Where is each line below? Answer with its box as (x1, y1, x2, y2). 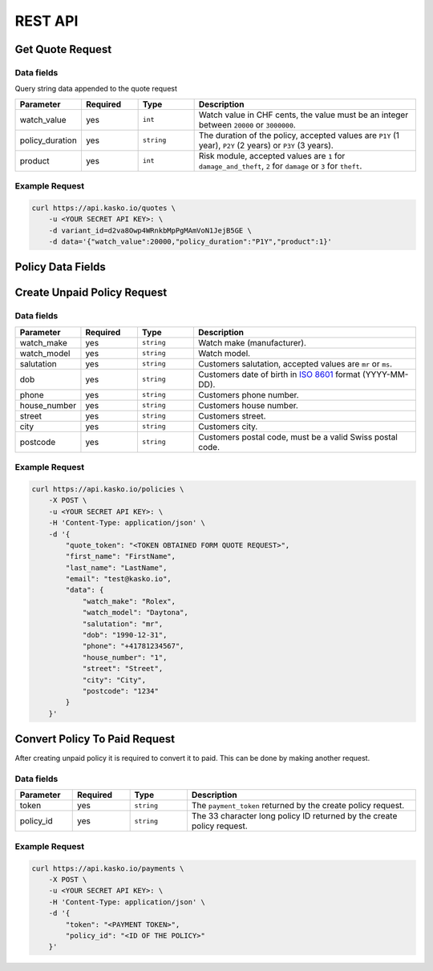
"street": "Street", (82, 664, 164, 674)
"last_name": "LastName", (65, 563, 168, 572)
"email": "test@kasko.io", (65, 574, 172, 584)
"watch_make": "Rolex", (82, 597, 176, 605)
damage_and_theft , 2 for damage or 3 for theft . (198, 160, 362, 172)
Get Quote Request (14, 42, 112, 56)
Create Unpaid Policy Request (14, 285, 168, 300)
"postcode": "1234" (82, 686, 160, 695)
